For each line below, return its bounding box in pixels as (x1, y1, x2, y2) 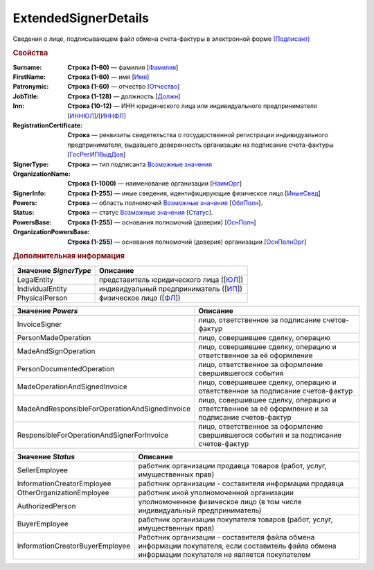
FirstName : (12, 73, 46, 81)
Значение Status (17, 452, 75, 461)
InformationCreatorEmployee (17, 479, 112, 488)
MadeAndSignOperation (17, 346, 96, 356)
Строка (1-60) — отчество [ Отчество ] (67, 82, 180, 91)
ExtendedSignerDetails (12, 10, 149, 26)
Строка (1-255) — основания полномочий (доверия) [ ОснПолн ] (67, 218, 256, 226)
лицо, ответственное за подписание (198, 315, 321, 325)
